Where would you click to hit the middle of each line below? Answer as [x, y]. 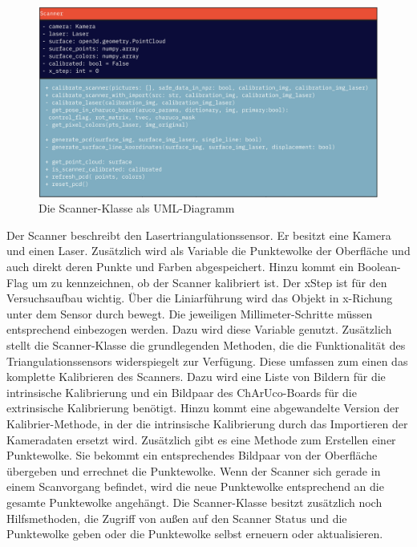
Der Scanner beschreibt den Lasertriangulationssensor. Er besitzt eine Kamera [199, 235]
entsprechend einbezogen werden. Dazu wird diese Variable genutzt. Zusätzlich [199, 329]
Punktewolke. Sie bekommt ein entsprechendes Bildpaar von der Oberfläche [192, 455]
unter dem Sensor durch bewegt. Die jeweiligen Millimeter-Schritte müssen [190, 313]
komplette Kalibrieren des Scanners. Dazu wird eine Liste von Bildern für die [196, 377]
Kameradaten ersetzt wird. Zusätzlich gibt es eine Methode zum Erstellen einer [201, 439]
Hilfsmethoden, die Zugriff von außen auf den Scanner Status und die [177, 518]
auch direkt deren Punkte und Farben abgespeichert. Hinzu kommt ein [180, 267]
